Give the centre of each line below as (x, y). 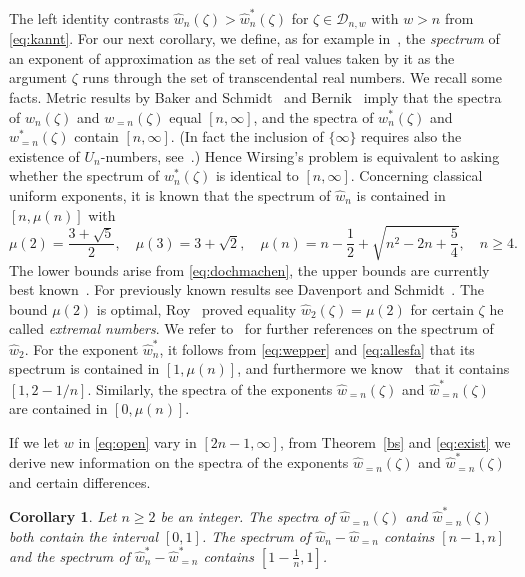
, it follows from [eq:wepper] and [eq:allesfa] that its (317, 348)
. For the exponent (81, 348)
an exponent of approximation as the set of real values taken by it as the (232, 57)
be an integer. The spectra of (247, 516)
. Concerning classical (416, 175)
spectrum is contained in (84, 368)
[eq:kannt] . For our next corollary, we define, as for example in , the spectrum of (254, 38)
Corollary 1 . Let (63, 516)
